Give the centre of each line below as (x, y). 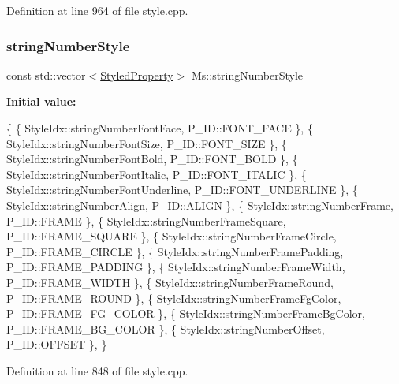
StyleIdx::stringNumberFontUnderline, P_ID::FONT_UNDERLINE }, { (182, 190)
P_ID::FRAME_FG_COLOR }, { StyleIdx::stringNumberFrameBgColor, (186, 313)
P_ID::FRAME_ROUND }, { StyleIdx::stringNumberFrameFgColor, (174, 298)
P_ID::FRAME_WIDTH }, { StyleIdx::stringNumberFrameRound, (170, 282)
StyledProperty (137, 75)
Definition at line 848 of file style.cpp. (97, 370)
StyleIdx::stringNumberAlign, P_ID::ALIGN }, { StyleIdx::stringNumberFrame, (200, 205)
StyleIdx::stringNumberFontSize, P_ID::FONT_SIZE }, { (147, 143)
